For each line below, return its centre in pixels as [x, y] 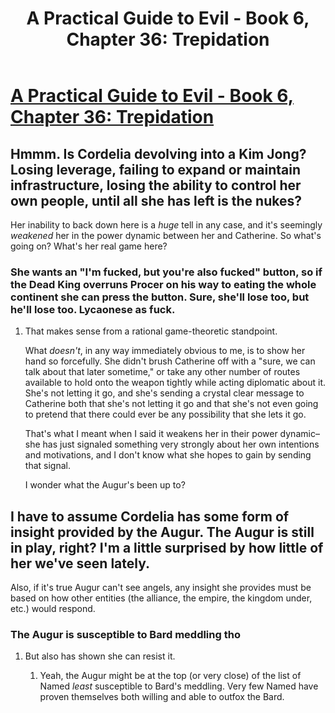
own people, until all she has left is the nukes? [156, 200]
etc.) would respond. [53, 609]
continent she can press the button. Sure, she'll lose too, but [160, 297]
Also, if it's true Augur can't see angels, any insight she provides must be [161, 588]
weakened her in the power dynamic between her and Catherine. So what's [166, 235]
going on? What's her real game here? [89, 246]
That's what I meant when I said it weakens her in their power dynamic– [172, 434]
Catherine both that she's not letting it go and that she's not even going [171, 404]
